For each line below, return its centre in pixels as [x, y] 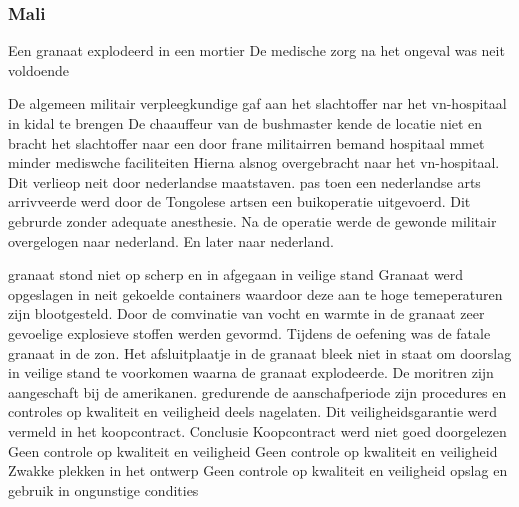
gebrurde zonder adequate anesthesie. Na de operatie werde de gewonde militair [252, 220]
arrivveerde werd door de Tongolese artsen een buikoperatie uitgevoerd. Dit [239, 201]
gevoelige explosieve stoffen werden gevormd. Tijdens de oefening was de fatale [249, 332]
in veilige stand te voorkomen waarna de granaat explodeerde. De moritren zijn [251, 372]
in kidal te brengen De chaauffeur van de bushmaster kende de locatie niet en [245, 123]
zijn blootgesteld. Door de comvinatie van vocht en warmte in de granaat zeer [246, 313]
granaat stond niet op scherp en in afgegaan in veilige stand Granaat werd [236, 274]
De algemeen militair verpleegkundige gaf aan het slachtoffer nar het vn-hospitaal [257, 103]
